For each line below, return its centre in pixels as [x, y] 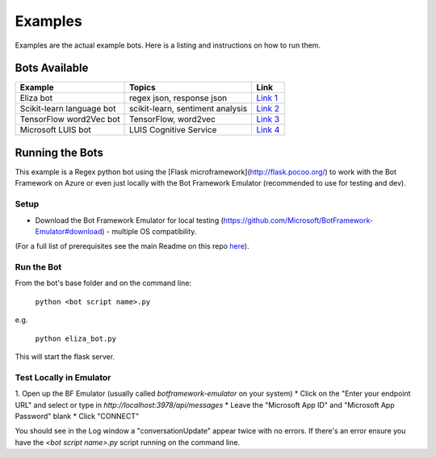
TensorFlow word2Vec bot [70, 119]
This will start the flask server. [65, 356]
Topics [143, 87]
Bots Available [52, 68]
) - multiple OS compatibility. [149, 231]
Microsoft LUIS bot [56, 130]
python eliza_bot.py [76, 338]
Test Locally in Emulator [63, 377]
